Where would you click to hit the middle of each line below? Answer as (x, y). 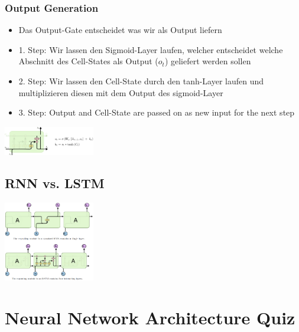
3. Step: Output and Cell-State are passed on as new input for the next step (157, 112)
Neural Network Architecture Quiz (150, 318)
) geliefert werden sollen (208, 61)
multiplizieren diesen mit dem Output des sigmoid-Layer (121, 92)
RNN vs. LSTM (55, 183)
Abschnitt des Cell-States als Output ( (88, 61)
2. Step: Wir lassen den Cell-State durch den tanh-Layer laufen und (141, 81)
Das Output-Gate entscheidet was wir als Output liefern (120, 30)
